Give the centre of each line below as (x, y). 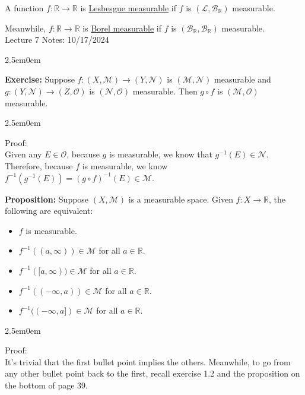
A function (24, 8)
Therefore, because (39, 165)
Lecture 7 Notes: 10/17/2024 (57, 39)
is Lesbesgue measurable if (128, 8)
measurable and (243, 79)
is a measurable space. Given (181, 199)
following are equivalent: (49, 211)
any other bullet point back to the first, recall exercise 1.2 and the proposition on (152, 373)
